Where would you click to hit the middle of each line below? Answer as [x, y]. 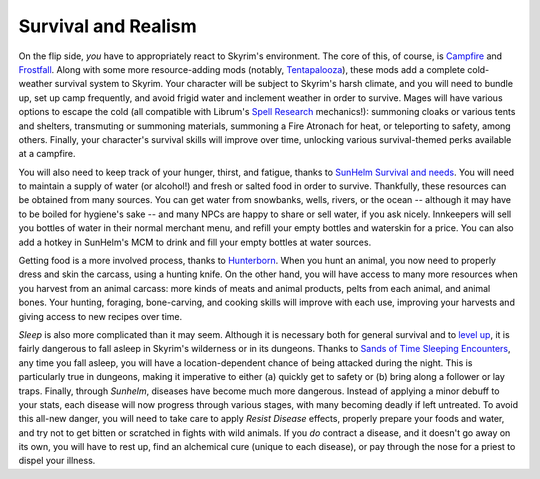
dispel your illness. [57, 461]
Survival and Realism [107, 26]
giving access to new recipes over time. [100, 316]
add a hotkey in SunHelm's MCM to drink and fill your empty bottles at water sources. [195, 242]
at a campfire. [47, 154]
